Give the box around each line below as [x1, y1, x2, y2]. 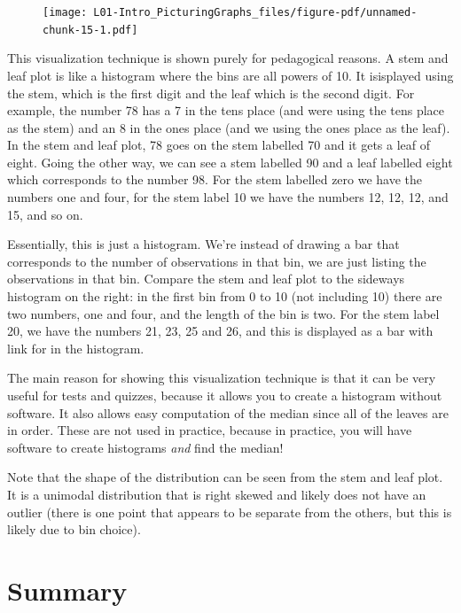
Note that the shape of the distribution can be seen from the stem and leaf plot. [7, 468, 443, 486]
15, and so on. [7, 205, 83, 223]
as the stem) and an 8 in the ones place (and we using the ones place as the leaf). [7, 118, 450, 136]
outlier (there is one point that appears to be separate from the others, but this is [7, 502, 452, 521]
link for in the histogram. [7, 338, 145, 357]
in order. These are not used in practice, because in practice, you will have [7, 421, 412, 439]
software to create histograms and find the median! [7, 438, 284, 456]
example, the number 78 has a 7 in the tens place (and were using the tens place [7, 101, 445, 120]
